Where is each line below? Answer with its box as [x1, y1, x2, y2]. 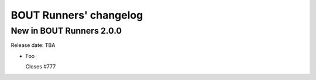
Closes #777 [25, 63, 56, 70]
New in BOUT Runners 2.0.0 [11, 26, 122, 36]
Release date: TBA [11, 42, 56, 49]
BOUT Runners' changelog [11, 9, 143, 21]
